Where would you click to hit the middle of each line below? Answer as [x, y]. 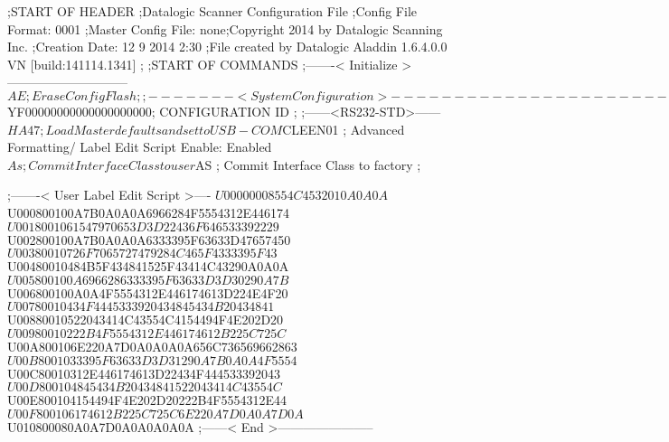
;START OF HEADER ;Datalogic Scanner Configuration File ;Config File [212, 11]
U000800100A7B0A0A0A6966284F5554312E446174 [149, 212]
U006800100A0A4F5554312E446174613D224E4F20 [148, 292]
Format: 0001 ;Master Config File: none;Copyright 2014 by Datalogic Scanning [225, 28]
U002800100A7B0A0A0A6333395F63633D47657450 [149, 239]
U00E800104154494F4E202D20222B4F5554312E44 [147, 400]
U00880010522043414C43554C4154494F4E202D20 [146, 320]
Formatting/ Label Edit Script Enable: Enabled [140, 147]
